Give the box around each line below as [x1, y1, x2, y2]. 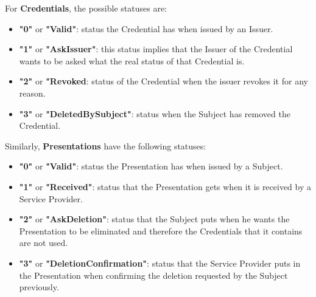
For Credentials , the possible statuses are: [5, 2, 167, 14]
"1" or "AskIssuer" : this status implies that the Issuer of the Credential [19, 43, 293, 55]
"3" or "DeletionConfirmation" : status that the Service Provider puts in [19, 256, 301, 269]
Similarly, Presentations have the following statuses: [5, 139, 206, 152]
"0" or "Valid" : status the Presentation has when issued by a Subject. [19, 160, 283, 172]
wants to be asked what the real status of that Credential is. [19, 54, 245, 67]
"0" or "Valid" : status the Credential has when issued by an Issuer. [19, 22, 273, 35]
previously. [19, 281, 59, 293]
